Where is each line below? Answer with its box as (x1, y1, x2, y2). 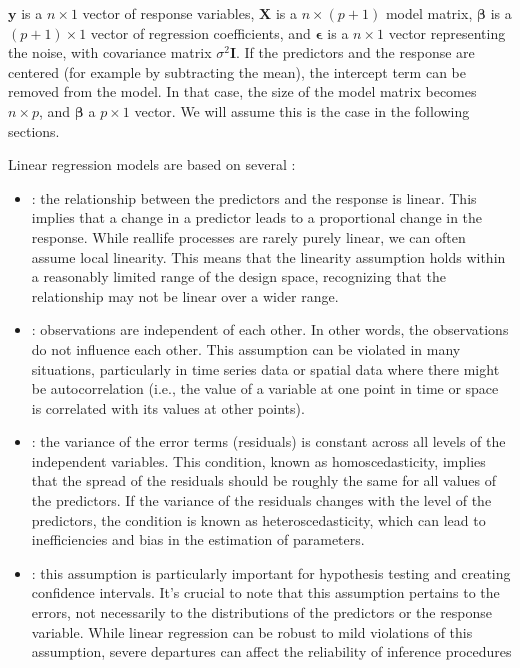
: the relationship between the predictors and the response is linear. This (31, 187, 477, 208)
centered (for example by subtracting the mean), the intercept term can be (8, 61, 466, 82)
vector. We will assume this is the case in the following (134, 100, 470, 121)
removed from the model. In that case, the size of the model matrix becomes (8, 81, 477, 102)
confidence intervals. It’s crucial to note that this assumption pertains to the (31, 582, 500, 603)
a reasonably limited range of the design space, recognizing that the (31, 266, 446, 287)
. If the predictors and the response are (236, 42, 475, 63)
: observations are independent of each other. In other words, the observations (31, 319, 509, 340)
